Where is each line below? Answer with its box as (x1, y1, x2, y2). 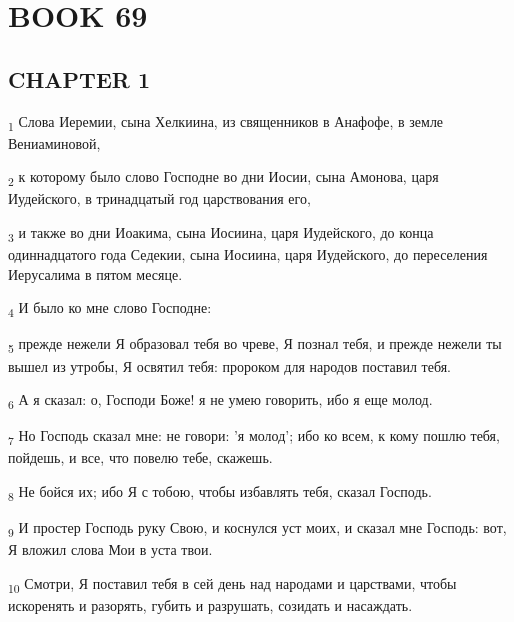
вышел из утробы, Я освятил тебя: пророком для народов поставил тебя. (8, 355, 451, 376)
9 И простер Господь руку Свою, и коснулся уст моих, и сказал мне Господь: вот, (8, 517, 507, 540)
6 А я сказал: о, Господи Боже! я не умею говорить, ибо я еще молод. (8, 389, 433, 412)
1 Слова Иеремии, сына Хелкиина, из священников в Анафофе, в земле (8, 110, 444, 134)
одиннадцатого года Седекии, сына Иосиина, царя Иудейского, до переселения (8, 244, 488, 265)
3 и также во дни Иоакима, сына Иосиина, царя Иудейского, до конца (8, 222, 434, 245)
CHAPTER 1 (8, 63, 151, 94)
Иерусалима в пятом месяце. (8, 263, 183, 284)
